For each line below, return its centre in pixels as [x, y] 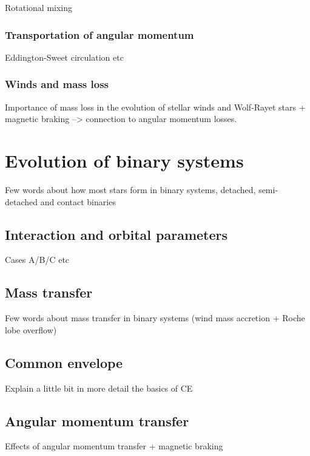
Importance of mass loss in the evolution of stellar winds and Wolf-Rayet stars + [155, 107]
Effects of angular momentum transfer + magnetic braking [114, 446]
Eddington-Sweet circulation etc [64, 57]
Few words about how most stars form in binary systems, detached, [130, 189]
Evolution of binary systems [124, 160]
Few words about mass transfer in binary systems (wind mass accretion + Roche [155, 318]
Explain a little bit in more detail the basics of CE [99, 388]
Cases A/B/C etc [37, 260]
